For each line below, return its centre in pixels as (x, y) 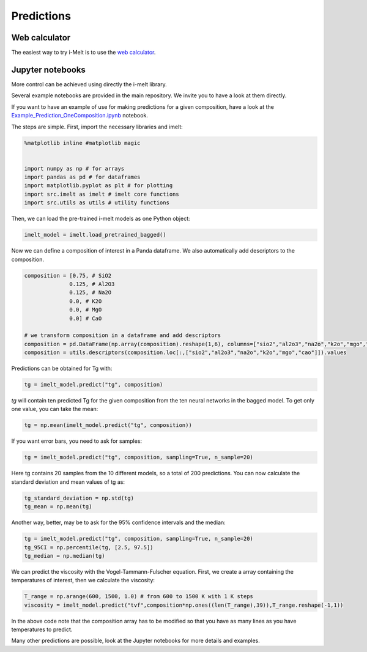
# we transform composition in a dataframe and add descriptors (123, 335)
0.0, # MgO (86, 310)
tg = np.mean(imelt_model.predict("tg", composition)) (108, 425)
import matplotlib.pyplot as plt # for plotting (98, 186)
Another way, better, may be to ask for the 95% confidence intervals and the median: (118, 522)
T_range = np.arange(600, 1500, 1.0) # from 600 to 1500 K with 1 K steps (139, 597)
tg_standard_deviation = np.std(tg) (79, 498)
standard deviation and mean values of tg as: (68, 482)
